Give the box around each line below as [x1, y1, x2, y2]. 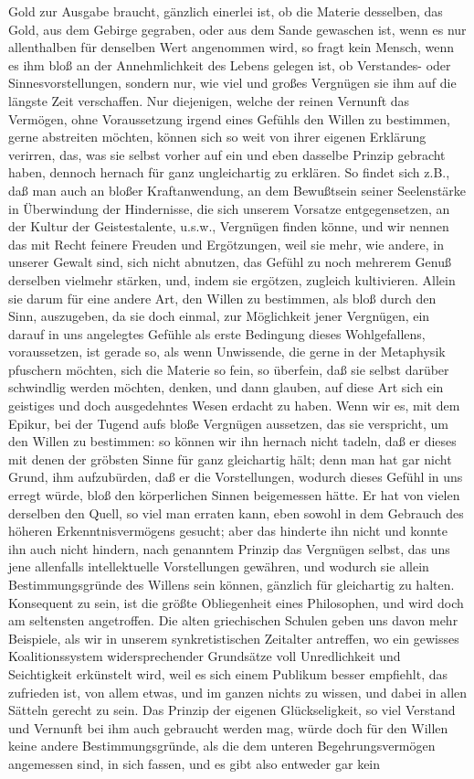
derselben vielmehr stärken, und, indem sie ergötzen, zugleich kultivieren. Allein [8, 270, 456, 289]
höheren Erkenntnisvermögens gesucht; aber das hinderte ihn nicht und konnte [8, 521, 448, 540]
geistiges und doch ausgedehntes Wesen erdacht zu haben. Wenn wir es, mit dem [8, 396, 460, 415]
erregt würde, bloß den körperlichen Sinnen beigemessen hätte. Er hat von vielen [8, 486, 460, 505]
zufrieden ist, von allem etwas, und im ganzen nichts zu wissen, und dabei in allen [8, 682, 468, 701]
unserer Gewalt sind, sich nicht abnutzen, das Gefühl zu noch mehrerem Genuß [8, 252, 451, 272]
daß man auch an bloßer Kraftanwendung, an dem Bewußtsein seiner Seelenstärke [8, 180, 467, 199]
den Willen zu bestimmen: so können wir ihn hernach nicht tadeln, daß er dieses [8, 432, 457, 451]
